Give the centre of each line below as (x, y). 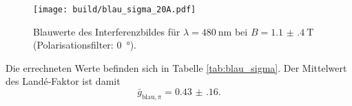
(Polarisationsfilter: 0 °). (85, 45)
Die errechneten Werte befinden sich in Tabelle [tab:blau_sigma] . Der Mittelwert (176, 67)
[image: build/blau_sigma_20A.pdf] (115, 10)
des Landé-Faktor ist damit (63, 81)
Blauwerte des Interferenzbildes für (107, 31)
